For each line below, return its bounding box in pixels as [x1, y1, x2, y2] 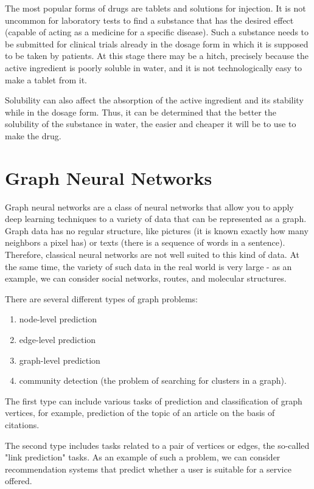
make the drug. [5, 129, 61, 142]
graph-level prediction [19, 353, 100, 366]
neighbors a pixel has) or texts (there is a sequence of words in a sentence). [5, 236, 285, 249]
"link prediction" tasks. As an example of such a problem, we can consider [5, 451, 281, 463]
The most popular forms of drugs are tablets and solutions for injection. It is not [5, 2, 306, 14]
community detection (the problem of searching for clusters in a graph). [19, 374, 287, 387]
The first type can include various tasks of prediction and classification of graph [5, 394, 302, 407]
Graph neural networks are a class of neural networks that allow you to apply [5, 200, 294, 213]
